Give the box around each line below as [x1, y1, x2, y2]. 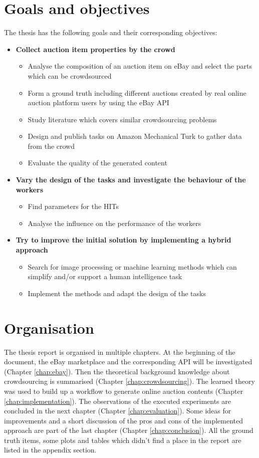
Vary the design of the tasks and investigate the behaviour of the [16, 174, 246, 185]
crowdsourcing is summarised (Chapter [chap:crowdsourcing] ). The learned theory [4, 376, 255, 386]
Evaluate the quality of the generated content [28, 157, 167, 168]
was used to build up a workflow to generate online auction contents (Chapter [4, 385, 243, 396]
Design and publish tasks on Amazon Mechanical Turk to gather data [28, 131, 242, 141]
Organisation [4, 317, 94, 338]
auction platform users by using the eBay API [28, 97, 169, 108]
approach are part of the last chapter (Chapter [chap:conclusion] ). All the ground [4, 425, 253, 435]
